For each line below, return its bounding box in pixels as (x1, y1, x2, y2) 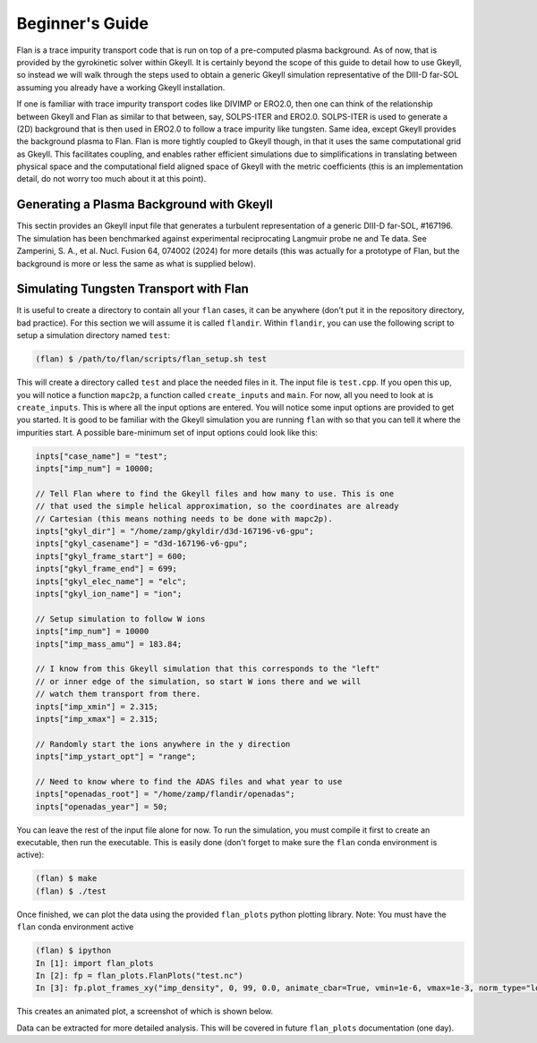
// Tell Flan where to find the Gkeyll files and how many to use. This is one (35, 488, 395, 498)
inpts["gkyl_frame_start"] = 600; (35, 551, 187, 561)
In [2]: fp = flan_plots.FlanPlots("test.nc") (35, 971, 243, 980)
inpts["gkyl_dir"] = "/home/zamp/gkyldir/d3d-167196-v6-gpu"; (35, 526, 314, 537)
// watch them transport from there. (35, 689, 201, 700)
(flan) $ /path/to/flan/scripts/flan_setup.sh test (35, 354, 268, 364)
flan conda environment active (16, 921, 134, 932)
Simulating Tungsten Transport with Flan (16, 282, 250, 297)
